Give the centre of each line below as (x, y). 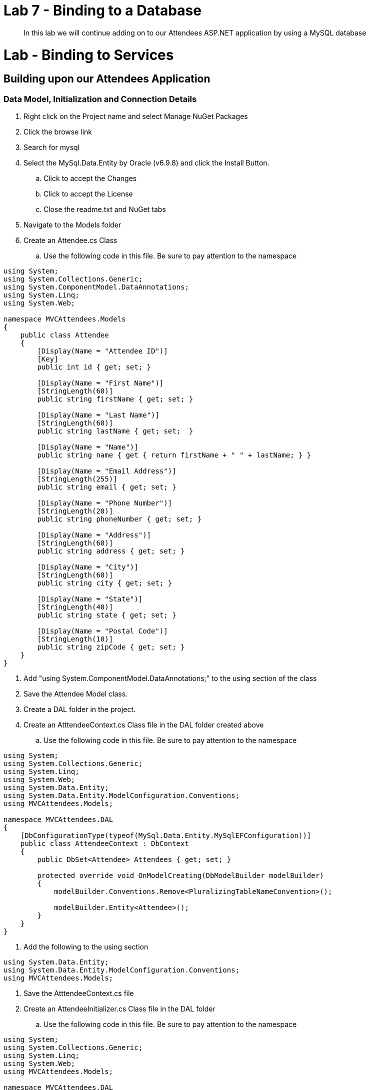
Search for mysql (52, 147)
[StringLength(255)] (77, 479)
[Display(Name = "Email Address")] (107, 471)
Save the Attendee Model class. (76, 694)
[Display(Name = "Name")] (88, 447)
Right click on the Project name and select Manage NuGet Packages (136, 116)
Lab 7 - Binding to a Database (102, 10)
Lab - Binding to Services (89, 55)
